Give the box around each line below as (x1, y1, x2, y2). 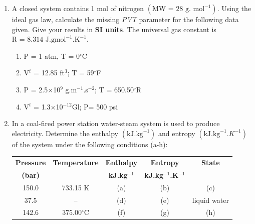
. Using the (217, 3, 251, 13)
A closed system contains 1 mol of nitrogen (12, 3, 144, 13)
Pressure (15, 157, 46, 168)
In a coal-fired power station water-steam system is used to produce (12, 118, 220, 129)
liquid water (192, 194, 229, 205)
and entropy (158, 128, 195, 138)
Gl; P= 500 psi (72, 101, 118, 111)
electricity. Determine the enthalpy (12, 128, 119, 138)
